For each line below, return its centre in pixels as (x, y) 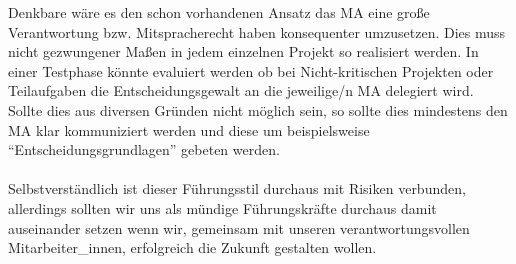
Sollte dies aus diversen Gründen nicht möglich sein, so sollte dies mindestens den (258, 109)
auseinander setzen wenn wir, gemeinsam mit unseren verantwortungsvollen (239, 227)
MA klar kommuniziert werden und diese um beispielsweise (189, 129)
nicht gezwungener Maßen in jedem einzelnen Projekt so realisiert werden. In (243, 51)
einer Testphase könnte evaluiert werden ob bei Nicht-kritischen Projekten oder (251, 70)
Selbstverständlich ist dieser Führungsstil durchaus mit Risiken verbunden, (237, 188)
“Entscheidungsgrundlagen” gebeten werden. (144, 149)
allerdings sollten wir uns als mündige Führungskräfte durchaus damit (222, 207)
